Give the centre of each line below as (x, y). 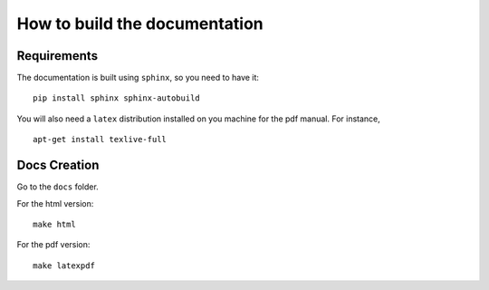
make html (54, 224)
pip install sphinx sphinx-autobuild (117, 98)
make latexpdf (64, 266)
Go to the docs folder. (58, 187)
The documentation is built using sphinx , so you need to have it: (138, 78)
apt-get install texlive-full (100, 140)
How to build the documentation (140, 24)
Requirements (58, 56)
